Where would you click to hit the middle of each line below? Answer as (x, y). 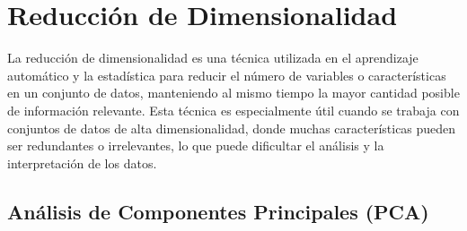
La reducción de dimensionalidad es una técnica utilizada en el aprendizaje (213, 58)
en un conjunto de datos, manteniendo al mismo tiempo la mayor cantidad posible (233, 93)
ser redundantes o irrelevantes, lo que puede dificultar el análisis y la (196, 145)
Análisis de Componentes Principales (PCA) (218, 211)
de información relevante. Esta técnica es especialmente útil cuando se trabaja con (233, 110)
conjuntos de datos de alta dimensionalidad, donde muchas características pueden (232, 128)
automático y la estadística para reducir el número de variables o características (227, 75)
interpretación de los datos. (82, 163)
